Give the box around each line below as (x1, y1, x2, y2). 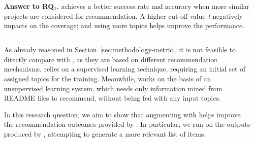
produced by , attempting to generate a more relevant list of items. (4, 128, 206, 139)
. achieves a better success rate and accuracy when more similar (57, 1, 250, 11)
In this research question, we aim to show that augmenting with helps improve (4, 109, 241, 119)
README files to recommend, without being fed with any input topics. (4, 93, 221, 103)
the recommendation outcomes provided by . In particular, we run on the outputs (4, 119, 250, 129)
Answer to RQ (4, 1, 54, 11)
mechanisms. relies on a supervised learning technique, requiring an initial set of (4, 64, 246, 74)
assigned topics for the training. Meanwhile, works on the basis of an (4, 73, 211, 83)
